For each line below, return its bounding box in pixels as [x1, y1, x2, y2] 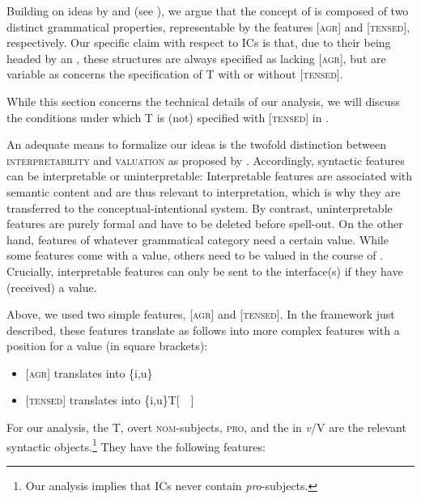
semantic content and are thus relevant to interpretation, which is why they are [6, 183, 401, 200]
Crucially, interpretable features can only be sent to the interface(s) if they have [6, 262, 403, 279]
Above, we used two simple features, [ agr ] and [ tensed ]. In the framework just [6, 306, 395, 323]
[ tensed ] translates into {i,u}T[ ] [25, 391, 194, 408]
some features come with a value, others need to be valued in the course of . [6, 247, 384, 264]
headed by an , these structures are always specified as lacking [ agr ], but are [6, 49, 386, 66]
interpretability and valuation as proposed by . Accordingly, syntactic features [6, 151, 405, 168]
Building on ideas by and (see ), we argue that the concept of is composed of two [6, 2, 409, 19]
